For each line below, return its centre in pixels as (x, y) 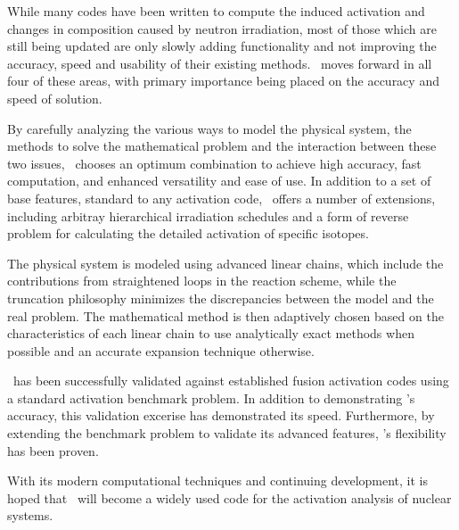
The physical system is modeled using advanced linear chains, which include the (225, 263)
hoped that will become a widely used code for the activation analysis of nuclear (229, 497)
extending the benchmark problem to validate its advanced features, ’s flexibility (227, 433)
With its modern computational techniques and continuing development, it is (218, 480)
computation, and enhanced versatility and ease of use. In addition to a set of (219, 181)
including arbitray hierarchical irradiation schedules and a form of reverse (208, 215)
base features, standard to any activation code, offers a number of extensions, (221, 198)
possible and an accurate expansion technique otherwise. (161, 350)
